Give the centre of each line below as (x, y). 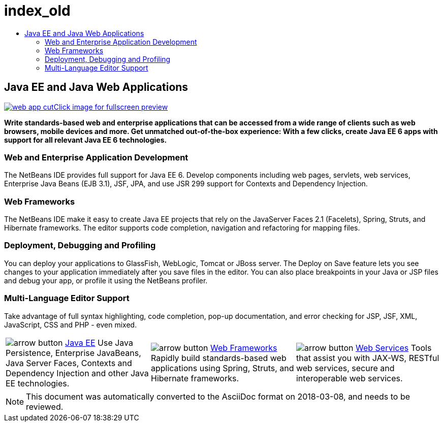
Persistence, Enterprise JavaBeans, (73, 353)
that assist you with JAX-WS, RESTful (368, 358)
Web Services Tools (394, 348)
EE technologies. (38, 383)
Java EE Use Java (99, 342)
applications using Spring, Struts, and (222, 368)
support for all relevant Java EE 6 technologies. (86, 140)
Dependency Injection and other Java (77, 373)
